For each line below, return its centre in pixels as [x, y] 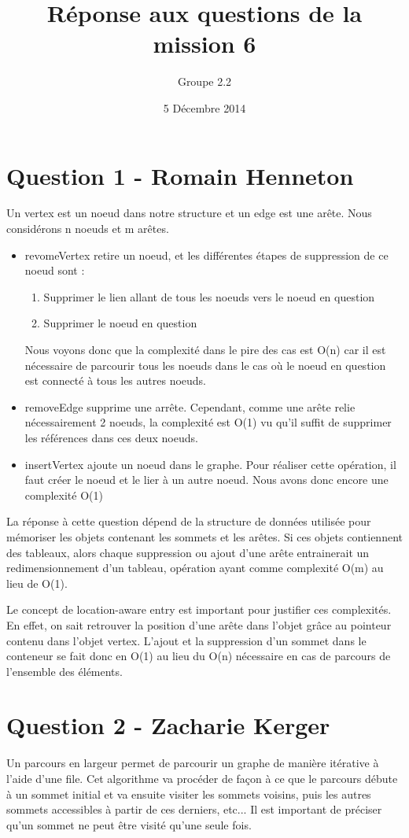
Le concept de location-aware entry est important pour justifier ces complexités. [199, 609]
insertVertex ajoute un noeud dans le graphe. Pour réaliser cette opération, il [210, 464]
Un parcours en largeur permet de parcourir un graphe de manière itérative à [193, 763]
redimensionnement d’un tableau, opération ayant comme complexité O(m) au [195, 568]
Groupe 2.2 [204, 81]
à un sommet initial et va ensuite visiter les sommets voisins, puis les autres [189, 794]
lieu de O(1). [37, 583]
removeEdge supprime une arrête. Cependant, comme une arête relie [190, 406]
